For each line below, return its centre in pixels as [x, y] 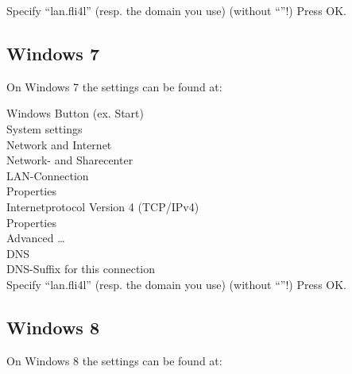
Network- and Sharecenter [70, 160]
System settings [44, 128]
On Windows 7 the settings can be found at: [114, 86]
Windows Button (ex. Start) [75, 113]
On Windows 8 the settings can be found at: [114, 360]
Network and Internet [59, 144]
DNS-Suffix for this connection [81, 269]
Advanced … [36, 238]
